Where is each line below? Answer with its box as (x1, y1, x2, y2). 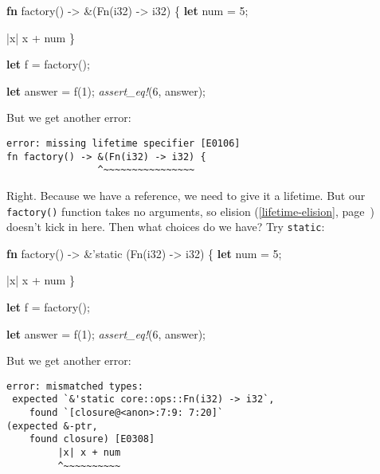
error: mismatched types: (6, 380, 143, 392)
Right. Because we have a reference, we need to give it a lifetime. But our (6, 186, 366, 203)
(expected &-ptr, (6, 420, 98, 432)
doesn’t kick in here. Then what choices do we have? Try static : (6, 218, 325, 235)
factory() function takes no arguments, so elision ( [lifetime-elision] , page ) (6, 202, 374, 219)
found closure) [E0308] (29, 433, 155, 445)
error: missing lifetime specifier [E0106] (6, 137, 241, 149)
